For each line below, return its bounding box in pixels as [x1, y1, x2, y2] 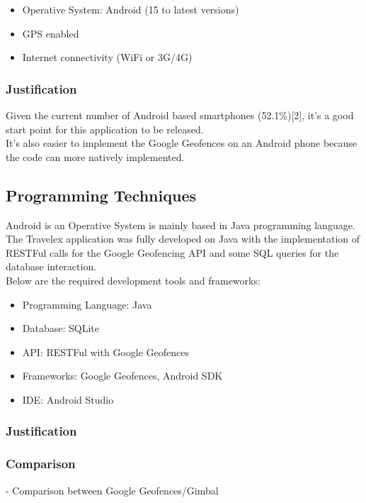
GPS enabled [22, 26, 79, 40]
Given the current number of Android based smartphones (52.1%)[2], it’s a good [6, 108, 354, 122]
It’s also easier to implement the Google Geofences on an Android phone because [6, 136, 358, 150]
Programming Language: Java [22, 297, 152, 311]
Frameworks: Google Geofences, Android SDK [22, 368, 223, 383]
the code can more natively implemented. [6, 149, 185, 164]
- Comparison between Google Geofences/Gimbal [6, 482, 219, 497]
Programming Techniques [6, 184, 196, 206]
